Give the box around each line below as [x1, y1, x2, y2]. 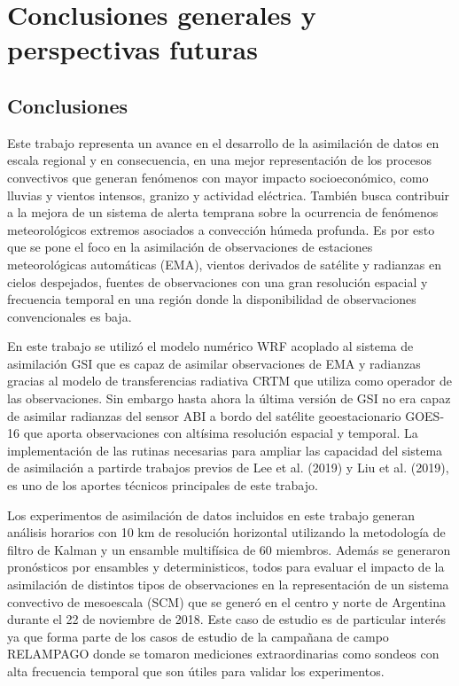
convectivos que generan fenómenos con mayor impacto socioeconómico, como [7, 168, 429, 186]
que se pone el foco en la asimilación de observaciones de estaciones [7, 238, 373, 256]
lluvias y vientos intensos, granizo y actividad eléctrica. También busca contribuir [7, 185, 450, 204]
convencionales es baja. [7, 307, 132, 325]
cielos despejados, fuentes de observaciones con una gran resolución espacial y [7, 272, 428, 291]
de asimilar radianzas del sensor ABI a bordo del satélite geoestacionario [7, 406, 401, 425]
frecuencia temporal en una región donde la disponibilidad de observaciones [7, 290, 416, 308]
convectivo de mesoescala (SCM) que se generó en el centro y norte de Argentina [7, 592, 446, 611]
